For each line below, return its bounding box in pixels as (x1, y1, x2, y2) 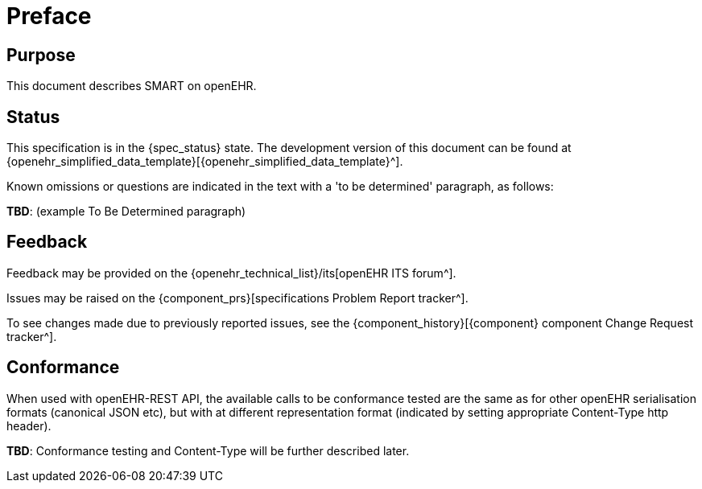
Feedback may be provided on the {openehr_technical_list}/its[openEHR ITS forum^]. (6, 265, 456, 280)
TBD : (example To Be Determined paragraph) (6, 204, 246, 219)
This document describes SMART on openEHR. (6, 79, 257, 93)
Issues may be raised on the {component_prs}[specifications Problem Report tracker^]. (6, 290, 469, 305)
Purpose (6, 44, 76, 65)
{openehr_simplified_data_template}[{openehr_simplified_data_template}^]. (6, 154, 403, 169)
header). (6, 418, 52, 433)
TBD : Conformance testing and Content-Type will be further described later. (6, 443, 410, 458)
